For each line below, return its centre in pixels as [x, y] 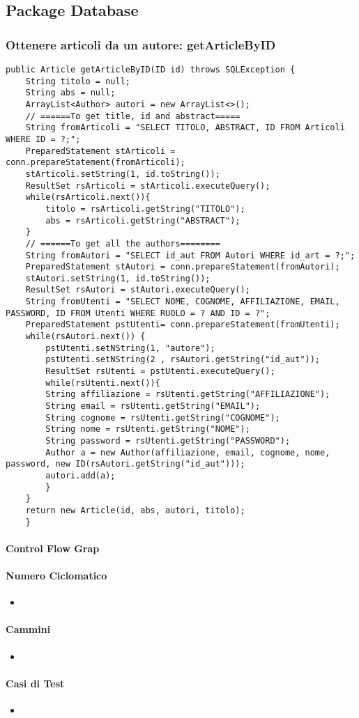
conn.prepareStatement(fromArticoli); [96, 163]
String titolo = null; [78, 81]
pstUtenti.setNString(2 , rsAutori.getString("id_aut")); [183, 360]
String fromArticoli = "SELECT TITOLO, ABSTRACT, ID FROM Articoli [185, 128]
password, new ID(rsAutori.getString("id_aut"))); [125, 464]
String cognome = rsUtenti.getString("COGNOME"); [163, 417]
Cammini [28, 629]
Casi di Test [35, 683]
